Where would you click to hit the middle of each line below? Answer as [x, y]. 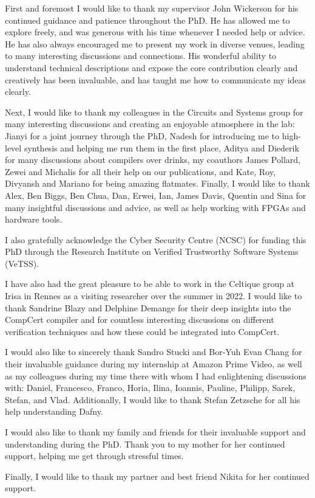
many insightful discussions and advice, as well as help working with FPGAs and [155, 207]
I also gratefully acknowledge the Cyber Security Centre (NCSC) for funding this [156, 239]
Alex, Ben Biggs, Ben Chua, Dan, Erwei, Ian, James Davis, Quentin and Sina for [156, 195]
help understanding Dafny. [54, 411]
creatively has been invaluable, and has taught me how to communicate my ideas [156, 79]
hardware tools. [34, 219]
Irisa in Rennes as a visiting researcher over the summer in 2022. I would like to [154, 296]
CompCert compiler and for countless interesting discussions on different [140, 320]
